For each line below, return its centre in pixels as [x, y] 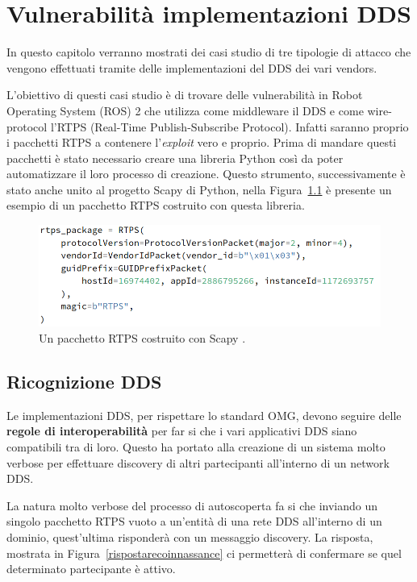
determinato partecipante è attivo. [91, 569]
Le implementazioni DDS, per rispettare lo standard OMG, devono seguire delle [204, 415]
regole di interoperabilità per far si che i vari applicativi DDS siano [182, 431]
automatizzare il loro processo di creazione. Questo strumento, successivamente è [206, 174]
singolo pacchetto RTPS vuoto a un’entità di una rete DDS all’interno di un [194, 521]
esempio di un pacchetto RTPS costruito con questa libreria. [156, 205]
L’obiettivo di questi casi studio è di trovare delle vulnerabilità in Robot [185, 95]
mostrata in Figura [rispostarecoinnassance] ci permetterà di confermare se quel [204, 553]
